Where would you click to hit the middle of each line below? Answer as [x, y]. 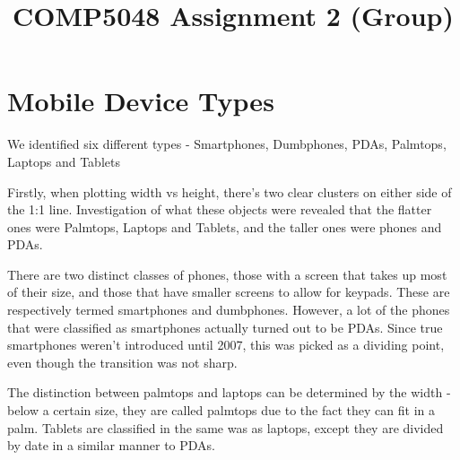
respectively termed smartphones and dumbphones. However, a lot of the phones [229, 310]
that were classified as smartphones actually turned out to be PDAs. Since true [225, 327]
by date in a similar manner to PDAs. [112, 445]
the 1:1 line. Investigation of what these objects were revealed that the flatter [220, 209]
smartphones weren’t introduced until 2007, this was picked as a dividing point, [226, 345]
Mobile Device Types [141, 101]
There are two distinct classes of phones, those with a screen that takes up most [227, 274]
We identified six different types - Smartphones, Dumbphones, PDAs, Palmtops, [227, 144]
